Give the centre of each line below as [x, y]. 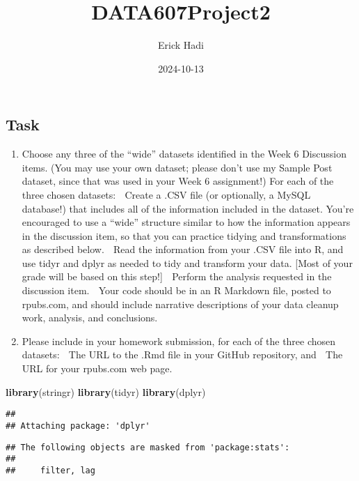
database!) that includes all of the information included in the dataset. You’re [188, 208]
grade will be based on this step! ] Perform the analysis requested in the [177, 276]
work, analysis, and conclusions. [90, 318]
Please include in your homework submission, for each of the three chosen [179, 341]
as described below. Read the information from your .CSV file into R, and [183, 249]
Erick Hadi [181, 45]
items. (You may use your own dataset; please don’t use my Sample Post [177, 167]
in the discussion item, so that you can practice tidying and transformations [184, 235]
